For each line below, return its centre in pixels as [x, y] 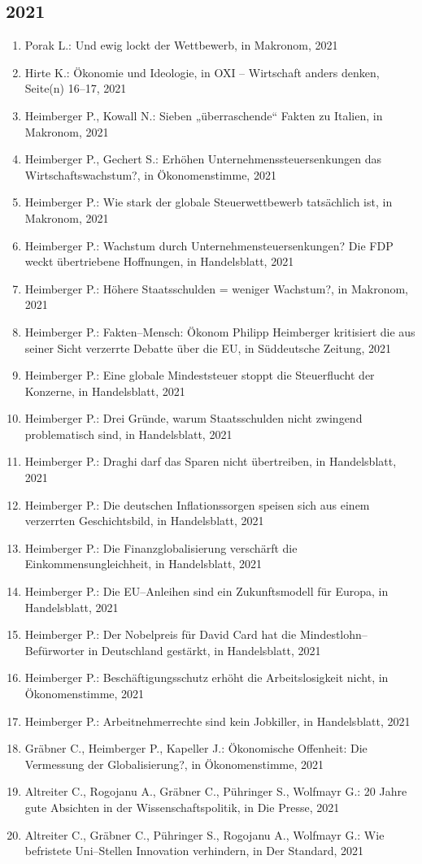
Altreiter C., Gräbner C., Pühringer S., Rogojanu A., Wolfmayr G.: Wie [204, 834]
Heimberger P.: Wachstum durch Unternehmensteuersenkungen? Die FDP [209, 245]
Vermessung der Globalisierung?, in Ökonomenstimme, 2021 [174, 764]
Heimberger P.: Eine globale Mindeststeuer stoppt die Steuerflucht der [200, 375]
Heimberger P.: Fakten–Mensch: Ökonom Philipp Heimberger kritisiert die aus [220, 331]
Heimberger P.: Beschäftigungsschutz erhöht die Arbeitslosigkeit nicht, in [207, 677]
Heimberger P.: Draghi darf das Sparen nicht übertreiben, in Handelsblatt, [211, 461]
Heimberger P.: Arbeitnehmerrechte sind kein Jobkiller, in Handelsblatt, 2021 [218, 721]
